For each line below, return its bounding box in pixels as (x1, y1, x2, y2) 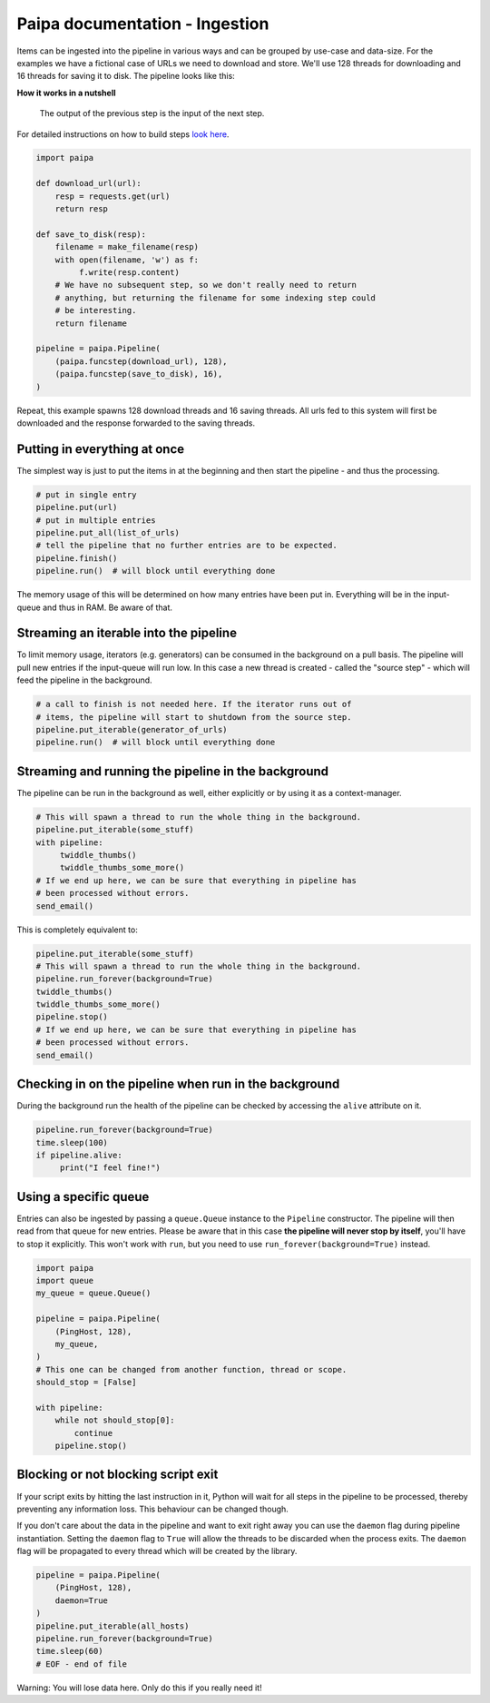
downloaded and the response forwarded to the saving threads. (16, 418, 256, 428)
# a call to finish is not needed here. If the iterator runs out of (35, 699, 352, 710)
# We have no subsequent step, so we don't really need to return (54, 280, 358, 290)
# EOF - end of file (35, 1659, 127, 1669)
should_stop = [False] (35, 1377, 137, 1388)
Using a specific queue (16, 1189, 150, 1205)
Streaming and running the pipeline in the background (16, 763, 329, 779)
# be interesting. (54, 305, 137, 316)
